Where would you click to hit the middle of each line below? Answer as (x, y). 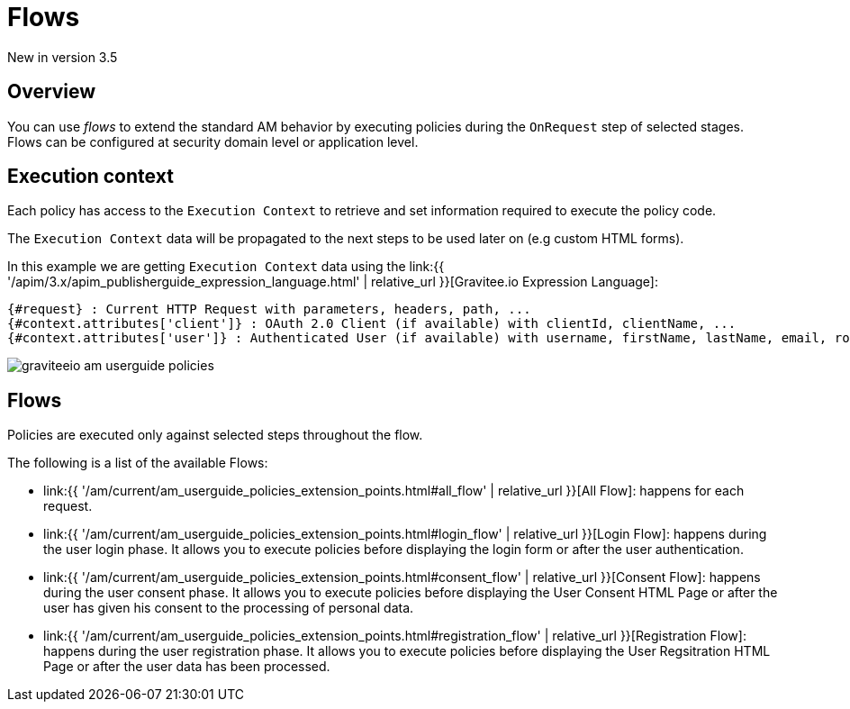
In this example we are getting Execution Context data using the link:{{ (226, 267)
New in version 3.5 (63, 57)
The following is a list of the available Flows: (138, 463)
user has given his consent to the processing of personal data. (229, 608)
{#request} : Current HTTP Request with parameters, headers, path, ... (269, 309)
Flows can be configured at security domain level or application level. (213, 141)
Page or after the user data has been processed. (187, 667)
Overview (52, 92)
